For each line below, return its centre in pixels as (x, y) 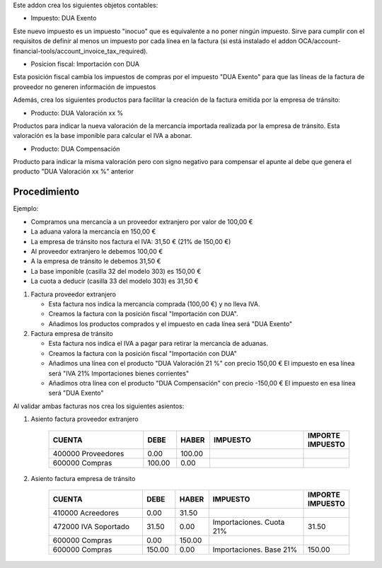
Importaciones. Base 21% (255, 550)
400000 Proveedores (88, 453)
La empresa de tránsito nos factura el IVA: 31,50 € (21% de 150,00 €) (131, 241)
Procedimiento (46, 192)
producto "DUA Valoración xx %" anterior (74, 172)
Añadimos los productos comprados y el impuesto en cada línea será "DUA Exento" (170, 324)
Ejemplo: (26, 209)
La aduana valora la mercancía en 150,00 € (93, 232)
